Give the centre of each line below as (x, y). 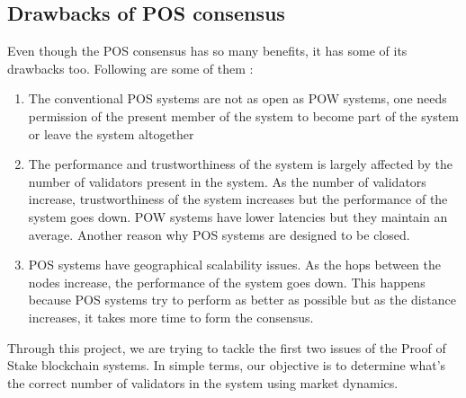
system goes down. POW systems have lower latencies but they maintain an (238, 216)
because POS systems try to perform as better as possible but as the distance (242, 300)
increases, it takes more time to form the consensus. (171, 317)
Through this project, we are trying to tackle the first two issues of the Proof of (227, 347)
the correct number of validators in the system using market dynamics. (203, 382)
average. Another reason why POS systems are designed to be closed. (219, 234)
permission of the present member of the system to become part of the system (243, 115)
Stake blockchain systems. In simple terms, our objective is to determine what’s (227, 365)
